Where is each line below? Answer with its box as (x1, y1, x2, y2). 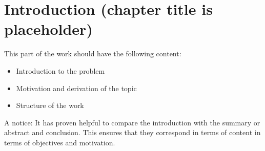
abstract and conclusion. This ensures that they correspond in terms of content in (4, 127, 261, 138)
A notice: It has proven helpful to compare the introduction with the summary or (4, 117, 260, 127)
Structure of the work (16, 100, 84, 111)
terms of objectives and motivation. (4, 137, 115, 147)
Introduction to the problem (16, 65, 105, 76)
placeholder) (4, 18, 93, 39)
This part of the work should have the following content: (4, 48, 181, 59)
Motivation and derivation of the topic (16, 82, 137, 93)
